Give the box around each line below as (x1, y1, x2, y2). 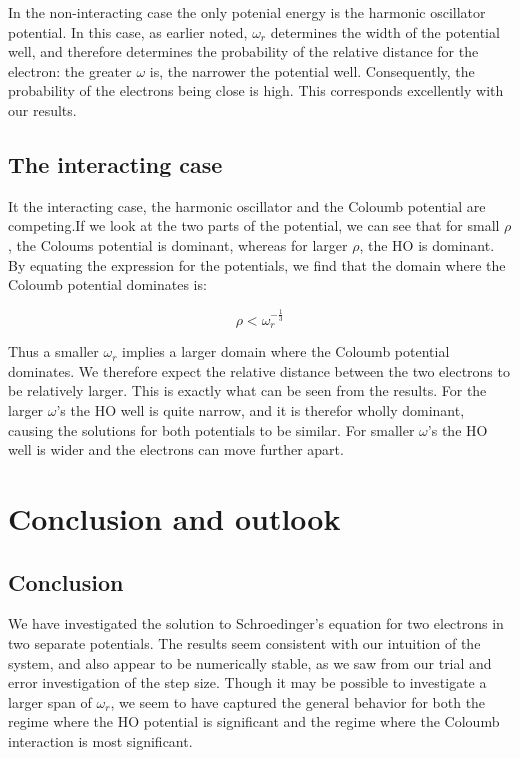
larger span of (8, 691, 92, 712)
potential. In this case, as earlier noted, (8, 21, 248, 42)
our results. (8, 99, 77, 120)
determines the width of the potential (270, 21, 500, 42)
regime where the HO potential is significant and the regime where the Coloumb (8, 711, 500, 732)
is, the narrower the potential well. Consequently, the (149, 60, 475, 81)
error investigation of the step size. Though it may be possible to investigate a (8, 672, 487, 693)
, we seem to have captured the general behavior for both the (110, 691, 486, 712)
